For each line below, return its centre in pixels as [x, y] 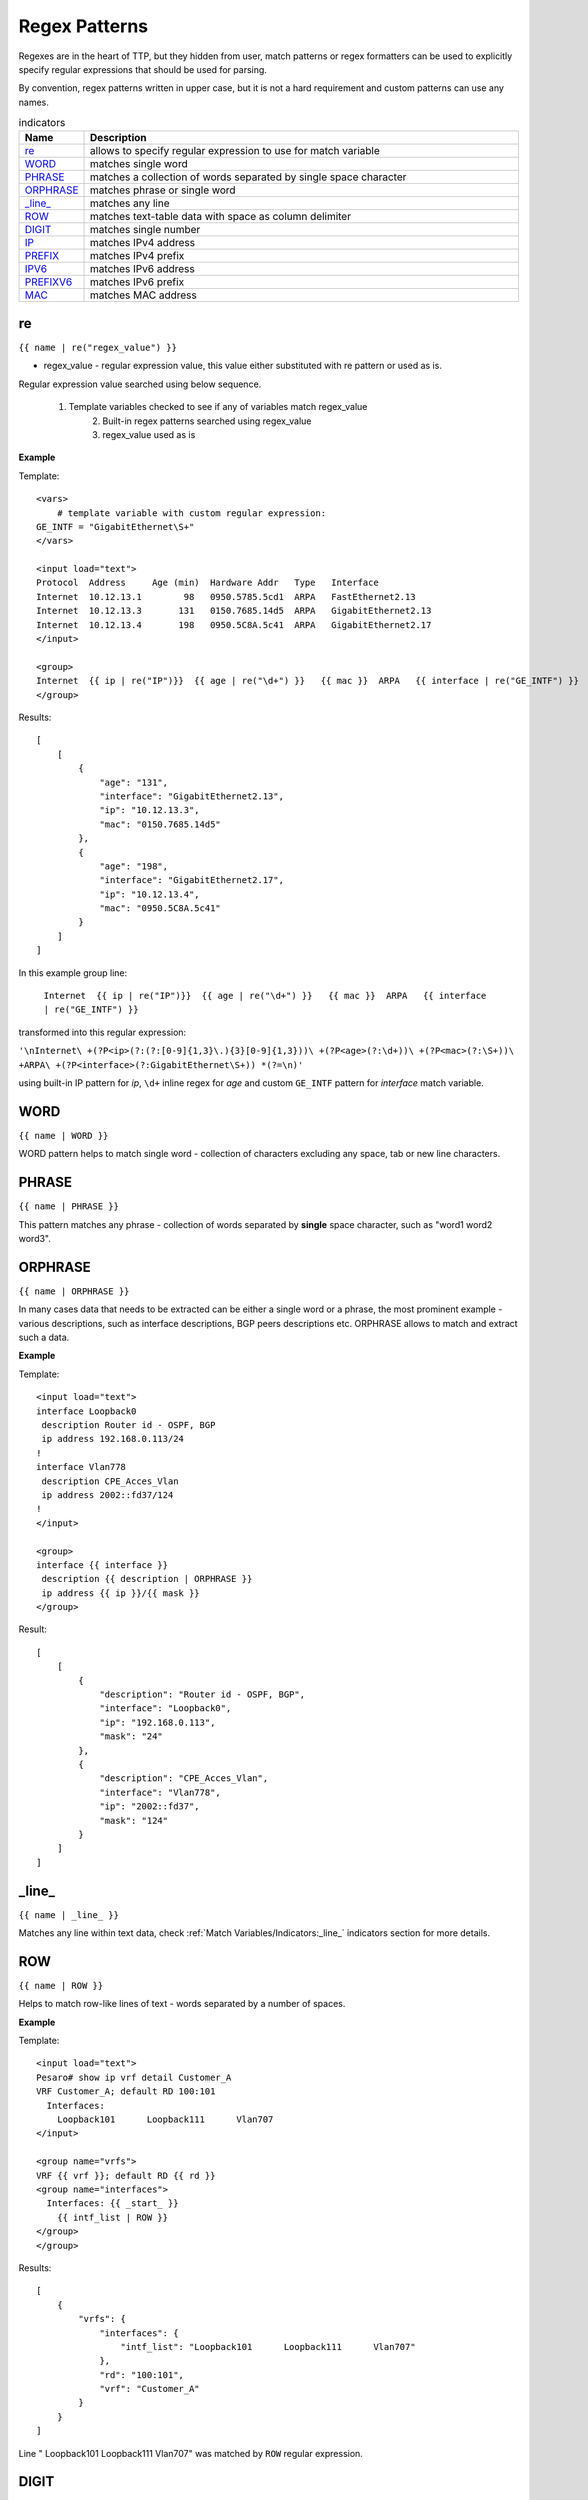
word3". [35, 1238]
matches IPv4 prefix [137, 256]
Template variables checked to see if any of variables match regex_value [218, 407]
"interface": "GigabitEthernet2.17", [192, 880]
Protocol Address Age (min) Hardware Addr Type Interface [207, 583]
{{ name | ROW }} [61, 1985]
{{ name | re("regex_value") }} [97, 347]
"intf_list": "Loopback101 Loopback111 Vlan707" [268, 2346]
